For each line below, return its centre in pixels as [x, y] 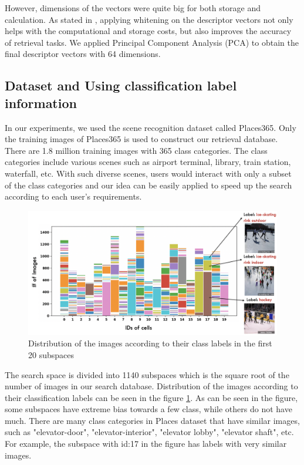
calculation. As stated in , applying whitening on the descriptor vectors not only [149, 19]
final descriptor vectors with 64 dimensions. [83, 54]
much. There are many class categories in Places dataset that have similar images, [152, 420]
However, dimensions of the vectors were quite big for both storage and [133, 8]
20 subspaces [51, 354]
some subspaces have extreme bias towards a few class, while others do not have [148, 409]
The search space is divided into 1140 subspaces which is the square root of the [147, 374]
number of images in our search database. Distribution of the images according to [151, 386]
